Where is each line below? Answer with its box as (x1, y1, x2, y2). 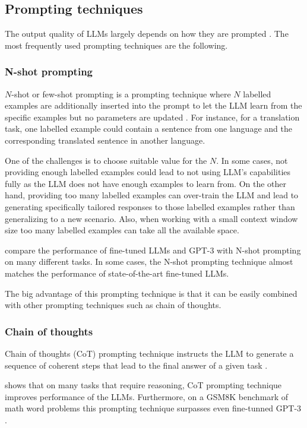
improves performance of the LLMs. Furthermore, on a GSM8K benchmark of (5, 390, 289, 402)
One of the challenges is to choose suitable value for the (5, 154, 207, 166)
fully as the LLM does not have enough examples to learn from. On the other (5, 177, 287, 189)
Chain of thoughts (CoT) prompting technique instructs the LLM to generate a (5, 347, 294, 359)
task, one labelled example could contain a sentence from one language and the (5, 122, 292, 135)
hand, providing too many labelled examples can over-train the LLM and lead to (5, 189, 299, 201)
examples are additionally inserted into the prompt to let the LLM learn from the (5, 99, 302, 112)
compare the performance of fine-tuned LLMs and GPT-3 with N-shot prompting (5, 243, 301, 256)
